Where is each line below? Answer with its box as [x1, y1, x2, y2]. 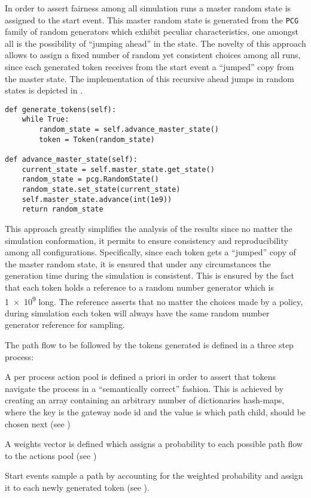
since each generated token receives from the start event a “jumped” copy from [5, 61, 294, 73]
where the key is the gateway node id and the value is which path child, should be [5, 406, 306, 418]
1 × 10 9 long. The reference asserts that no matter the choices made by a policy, [5, 293, 303, 307]
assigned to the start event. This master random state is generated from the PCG [5, 13, 299, 26]
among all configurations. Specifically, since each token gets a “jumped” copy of [5, 246, 296, 258]
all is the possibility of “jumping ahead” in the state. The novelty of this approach [5, 37, 306, 49]
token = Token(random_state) [39, 135, 155, 144]
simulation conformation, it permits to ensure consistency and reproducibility [5, 234, 288, 246]
